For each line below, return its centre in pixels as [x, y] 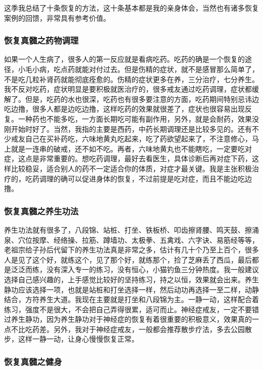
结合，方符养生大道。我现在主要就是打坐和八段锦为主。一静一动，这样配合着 [131, 299]
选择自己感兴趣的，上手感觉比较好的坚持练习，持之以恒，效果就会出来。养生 [131, 279]
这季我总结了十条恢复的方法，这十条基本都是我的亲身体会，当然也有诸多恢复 [131, 8]
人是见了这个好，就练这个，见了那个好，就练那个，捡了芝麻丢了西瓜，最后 [128, 259]
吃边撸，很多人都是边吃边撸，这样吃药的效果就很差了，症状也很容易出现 [124, 109]
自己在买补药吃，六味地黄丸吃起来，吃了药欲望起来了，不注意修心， [138, 139]
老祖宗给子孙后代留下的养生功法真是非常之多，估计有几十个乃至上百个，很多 [131, 250]
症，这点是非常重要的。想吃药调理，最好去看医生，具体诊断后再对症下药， [128, 158]
